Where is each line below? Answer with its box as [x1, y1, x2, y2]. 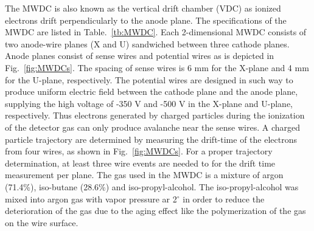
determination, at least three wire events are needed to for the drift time [5, 156, 276, 169]
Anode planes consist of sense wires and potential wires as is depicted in [5, 49, 274, 62]
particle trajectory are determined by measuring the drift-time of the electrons [5, 133, 297, 145]
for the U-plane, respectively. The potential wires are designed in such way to [5, 73, 293, 86]
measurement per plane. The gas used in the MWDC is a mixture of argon [5, 168, 284, 181]
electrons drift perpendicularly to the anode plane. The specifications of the [5, 13, 287, 26]
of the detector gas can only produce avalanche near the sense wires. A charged [5, 120, 300, 133]
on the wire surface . [5, 216, 78, 229]
